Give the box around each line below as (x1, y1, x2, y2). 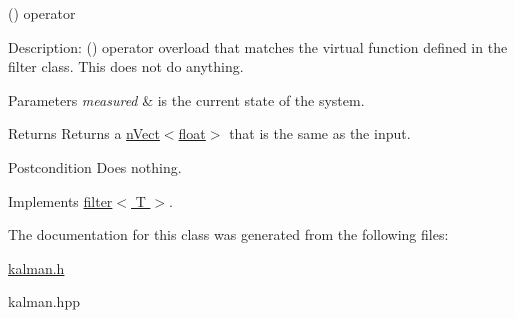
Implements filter (8, 190, 113, 211)
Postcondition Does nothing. (8, 156, 182, 177)
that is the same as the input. (229, 123, 411, 144)
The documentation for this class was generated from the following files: (8, 224, 449, 245)
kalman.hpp (8, 291, 80, 312)
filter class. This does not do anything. (8, 56, 244, 77)
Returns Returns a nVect (8, 123, 160, 144)
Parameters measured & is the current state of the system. (8, 89, 365, 110)
